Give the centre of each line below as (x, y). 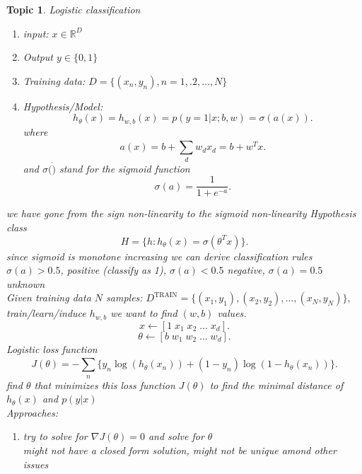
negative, (246, 270)
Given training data (49, 297)
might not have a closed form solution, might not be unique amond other (180, 450)
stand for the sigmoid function (124, 168)
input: (36, 33)
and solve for (176, 436)
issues (36, 464)
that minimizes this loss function (105, 385)
